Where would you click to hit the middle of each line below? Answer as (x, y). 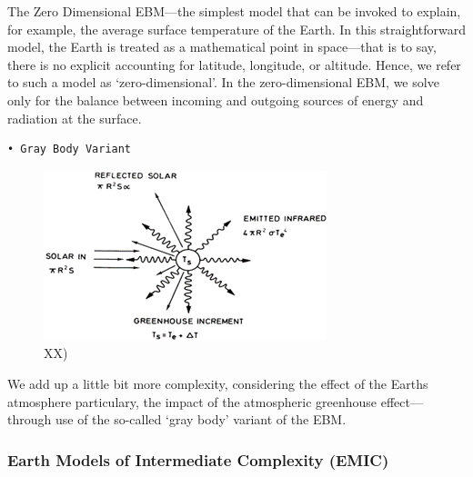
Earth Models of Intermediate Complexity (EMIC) (198, 459)
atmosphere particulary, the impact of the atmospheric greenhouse (192, 401)
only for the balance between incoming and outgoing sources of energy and (216, 99)
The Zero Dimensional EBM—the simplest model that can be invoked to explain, (234, 11)
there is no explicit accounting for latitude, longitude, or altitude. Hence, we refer (234, 64)
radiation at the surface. (75, 118)
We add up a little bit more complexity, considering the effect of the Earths (218, 383)
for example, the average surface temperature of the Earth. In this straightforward (237, 29)
